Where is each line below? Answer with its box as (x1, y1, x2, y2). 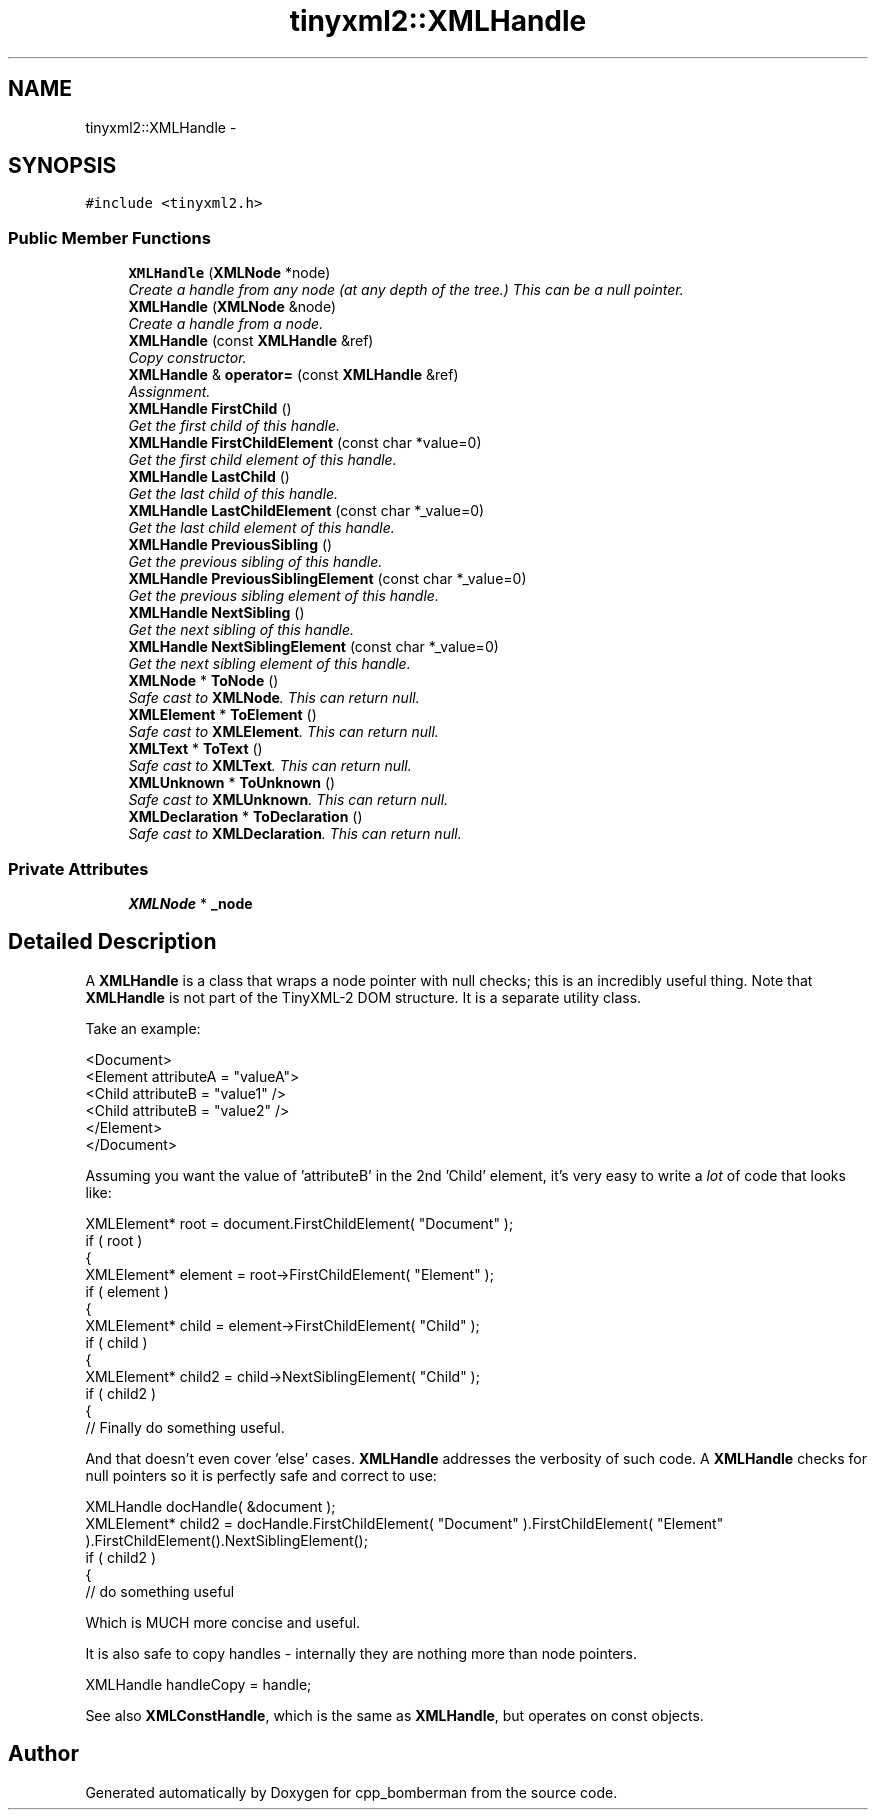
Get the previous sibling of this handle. (128, 553, 383, 571)
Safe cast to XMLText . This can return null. (128, 757, 412, 775)
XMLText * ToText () (128, 740, 263, 758)
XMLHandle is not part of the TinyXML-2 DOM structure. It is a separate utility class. (85, 988, 642, 1006)
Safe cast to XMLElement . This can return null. (128, 723, 439, 741)
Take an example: (85, 1019, 201, 1037)
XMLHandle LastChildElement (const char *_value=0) (128, 502, 485, 520)
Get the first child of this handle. (128, 417, 341, 435)
